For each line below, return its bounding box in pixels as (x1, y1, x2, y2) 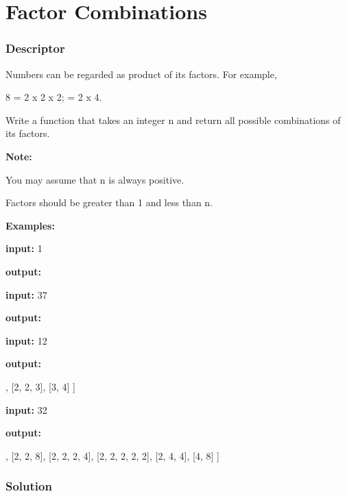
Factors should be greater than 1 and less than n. (5, 195, 213, 210)
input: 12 (5, 333, 47, 347)
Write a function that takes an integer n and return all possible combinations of (5, 112, 341, 127)
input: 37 (5, 287, 47, 301)
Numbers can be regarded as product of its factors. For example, (5, 66, 277, 81)
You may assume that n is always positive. (5, 172, 184, 186)
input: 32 (5, 402, 47, 417)
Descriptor (5, 40, 65, 57)
